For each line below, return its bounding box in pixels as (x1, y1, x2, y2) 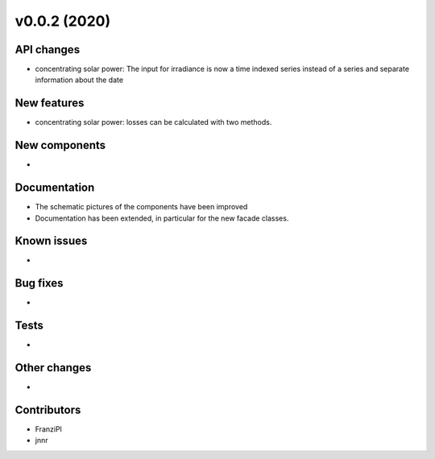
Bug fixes (14, 276, 64, 290)
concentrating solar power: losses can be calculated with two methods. (35, 118, 272, 127)
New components (14, 139, 106, 152)
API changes (14, 43, 81, 56)
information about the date (35, 75, 124, 85)
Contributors (14, 403, 81, 416)
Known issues (14, 234, 88, 248)
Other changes (14, 361, 92, 374)
